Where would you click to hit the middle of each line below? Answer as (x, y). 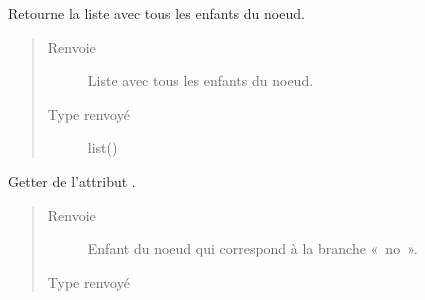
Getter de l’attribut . (72, 180)
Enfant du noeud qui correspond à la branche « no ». (252, 248)
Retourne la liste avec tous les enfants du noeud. (156, 13)
